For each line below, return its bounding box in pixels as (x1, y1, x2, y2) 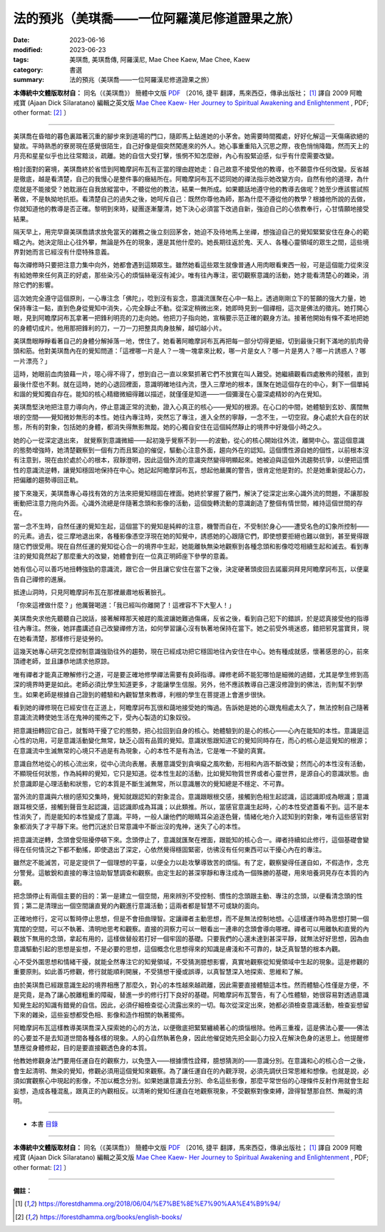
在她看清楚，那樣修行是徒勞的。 (13, 634, 107, 643)
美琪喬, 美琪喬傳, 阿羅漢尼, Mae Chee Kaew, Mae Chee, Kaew (69, 56, 250, 64)
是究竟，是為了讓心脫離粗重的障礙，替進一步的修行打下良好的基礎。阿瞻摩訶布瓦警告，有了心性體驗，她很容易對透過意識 (13, 990, 369, 999)
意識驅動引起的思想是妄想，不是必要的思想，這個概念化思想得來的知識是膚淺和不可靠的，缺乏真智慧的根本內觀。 (13, 944, 344, 953)
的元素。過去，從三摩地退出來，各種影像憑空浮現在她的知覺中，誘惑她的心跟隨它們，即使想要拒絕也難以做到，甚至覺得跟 (13, 532, 369, 541)
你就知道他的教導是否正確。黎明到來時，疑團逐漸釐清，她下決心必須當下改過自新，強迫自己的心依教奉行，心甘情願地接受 (13, 205, 369, 213)
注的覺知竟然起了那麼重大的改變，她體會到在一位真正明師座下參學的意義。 (13, 552, 232, 560)
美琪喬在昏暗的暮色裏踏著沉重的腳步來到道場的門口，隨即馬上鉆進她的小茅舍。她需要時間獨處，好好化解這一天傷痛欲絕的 (13, 132, 369, 140)
